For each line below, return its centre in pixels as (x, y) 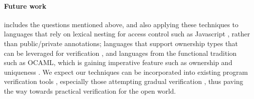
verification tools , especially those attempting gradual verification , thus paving (124, 81)
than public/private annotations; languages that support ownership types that (121, 43)
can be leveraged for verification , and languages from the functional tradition (120, 53)
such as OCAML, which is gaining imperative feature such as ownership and (118, 62)
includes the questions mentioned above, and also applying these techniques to (121, 24)
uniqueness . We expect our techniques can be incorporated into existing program (126, 72)
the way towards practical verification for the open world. (90, 91)
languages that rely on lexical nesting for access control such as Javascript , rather (127, 34)
